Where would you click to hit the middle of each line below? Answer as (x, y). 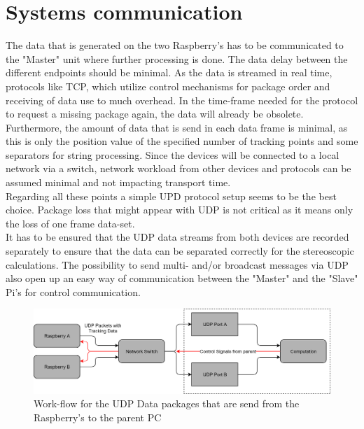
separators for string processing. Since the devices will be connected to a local (173, 154)
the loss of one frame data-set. (70, 223)
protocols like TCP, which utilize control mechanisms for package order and (168, 86)
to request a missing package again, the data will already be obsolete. (155, 114)
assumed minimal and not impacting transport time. (118, 182)
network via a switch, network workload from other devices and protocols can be (178, 168)
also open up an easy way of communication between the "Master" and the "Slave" (182, 278)
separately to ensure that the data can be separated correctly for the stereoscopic (180, 251)
